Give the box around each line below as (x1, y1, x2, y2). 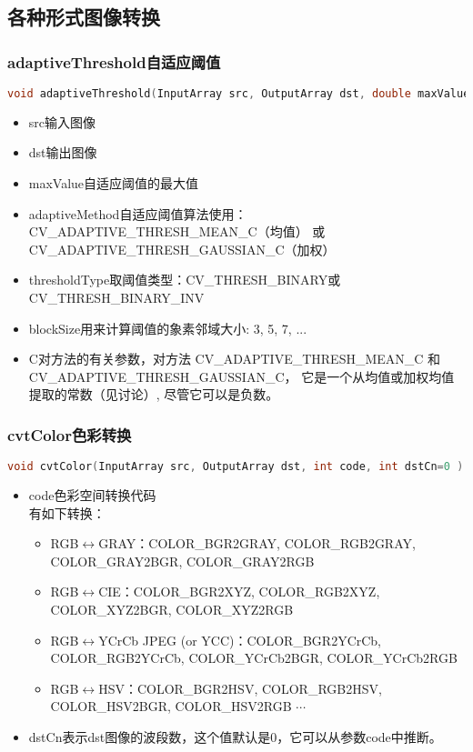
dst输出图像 (28, 143, 97, 162)
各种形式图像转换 (7, 3, 160, 31)
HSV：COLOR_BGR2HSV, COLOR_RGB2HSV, (98, 678, 382, 697)
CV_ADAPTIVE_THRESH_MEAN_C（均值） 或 (28, 222, 326, 241)
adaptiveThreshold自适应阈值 (7, 50, 221, 73)
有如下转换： (28, 503, 106, 522)
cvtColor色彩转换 (7, 423, 132, 446)
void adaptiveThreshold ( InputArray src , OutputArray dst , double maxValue (7, 87, 470, 100)
